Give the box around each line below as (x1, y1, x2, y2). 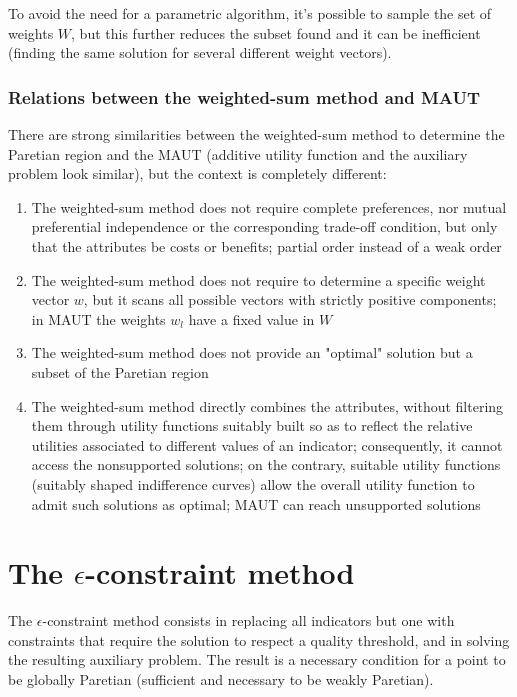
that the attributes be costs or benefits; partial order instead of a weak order (31, 235, 502, 256)
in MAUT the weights (31, 308, 166, 329)
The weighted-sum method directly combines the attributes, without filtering (31, 395, 504, 416)
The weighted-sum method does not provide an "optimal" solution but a (31, 342, 473, 363)
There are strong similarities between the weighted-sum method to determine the (8, 124, 505, 144)
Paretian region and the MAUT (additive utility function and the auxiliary (8, 143, 468, 164)
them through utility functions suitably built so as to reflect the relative (31, 415, 473, 436)
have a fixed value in (188, 308, 315, 329)
